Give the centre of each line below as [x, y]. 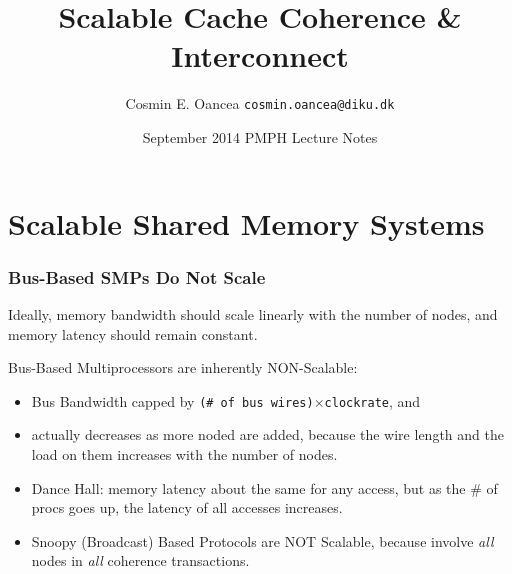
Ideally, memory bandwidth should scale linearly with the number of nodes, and [253, 313]
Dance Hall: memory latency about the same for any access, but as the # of [264, 487]
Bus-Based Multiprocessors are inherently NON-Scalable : [183, 367]
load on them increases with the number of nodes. [184, 454]
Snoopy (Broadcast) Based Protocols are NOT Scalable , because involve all [262, 540]
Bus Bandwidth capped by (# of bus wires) [172, 400]
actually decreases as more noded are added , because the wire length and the [267, 434]
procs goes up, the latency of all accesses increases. [187, 507]
